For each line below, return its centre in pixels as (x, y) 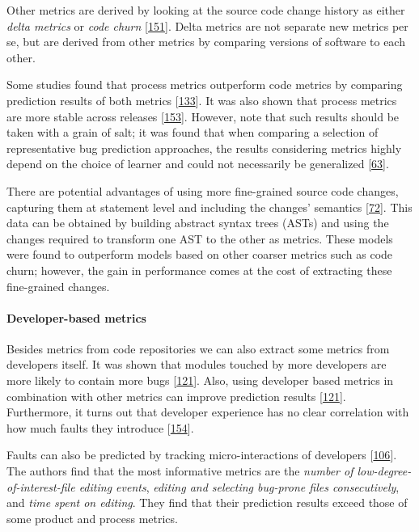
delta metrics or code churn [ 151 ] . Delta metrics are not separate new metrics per (207, 25)
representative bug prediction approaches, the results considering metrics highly (204, 148)
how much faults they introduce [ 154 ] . (100, 427)
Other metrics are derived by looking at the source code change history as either (206, 10)
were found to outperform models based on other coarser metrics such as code (200, 254)
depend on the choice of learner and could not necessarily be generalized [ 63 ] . (198, 164)
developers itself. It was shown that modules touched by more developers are (197, 364)
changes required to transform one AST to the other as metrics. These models (200, 238)
